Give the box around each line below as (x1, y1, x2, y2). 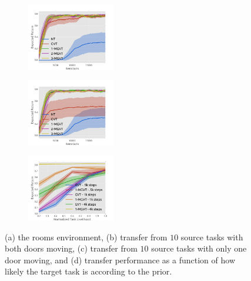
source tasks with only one (151, 242, 247, 254)
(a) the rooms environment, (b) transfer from (5, 230, 168, 243)
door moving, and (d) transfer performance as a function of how (5, 253, 235, 266)
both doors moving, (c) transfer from (5, 242, 138, 254)
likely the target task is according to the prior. (5, 265, 172, 277)
